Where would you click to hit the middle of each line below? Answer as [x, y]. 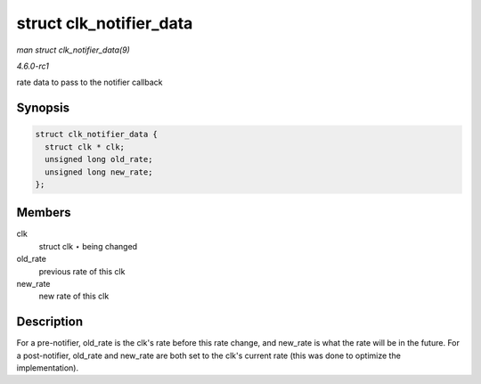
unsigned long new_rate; [99, 172]
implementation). [48, 368]
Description [50, 322]
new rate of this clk [74, 296]
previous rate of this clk [82, 271]
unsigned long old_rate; [99, 159]
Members [44, 212]
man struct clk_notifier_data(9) [73, 50]
